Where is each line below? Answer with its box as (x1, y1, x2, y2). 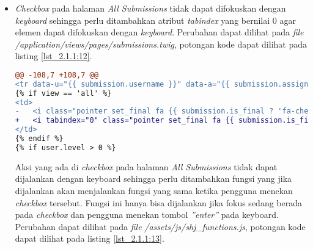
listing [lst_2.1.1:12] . (15, 49, 92, 62)
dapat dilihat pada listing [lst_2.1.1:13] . (15, 232, 164, 245)
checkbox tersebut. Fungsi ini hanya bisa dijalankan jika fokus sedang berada (15, 196, 302, 209)
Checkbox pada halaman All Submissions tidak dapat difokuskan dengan (15, 2, 286, 14)
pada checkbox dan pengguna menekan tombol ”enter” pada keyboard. (15, 208, 279, 221)
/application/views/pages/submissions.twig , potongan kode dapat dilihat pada (15, 37, 307, 50)
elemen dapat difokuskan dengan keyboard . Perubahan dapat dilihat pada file (15, 26, 304, 38)
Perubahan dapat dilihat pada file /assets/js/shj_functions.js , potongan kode (15, 220, 306, 233)
